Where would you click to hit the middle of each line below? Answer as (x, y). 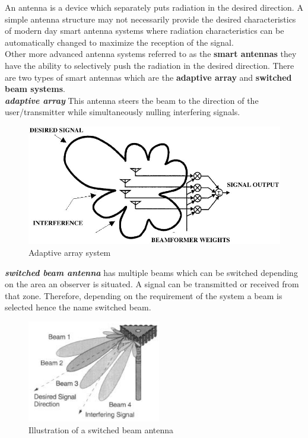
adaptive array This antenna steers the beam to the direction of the (132, 100)
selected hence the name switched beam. (78, 307)
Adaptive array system (70, 253)
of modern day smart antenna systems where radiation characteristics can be (145, 31)
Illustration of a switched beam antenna (101, 429)
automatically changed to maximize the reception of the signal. (119, 42)
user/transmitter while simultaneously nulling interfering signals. (123, 112)
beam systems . (35, 89)
